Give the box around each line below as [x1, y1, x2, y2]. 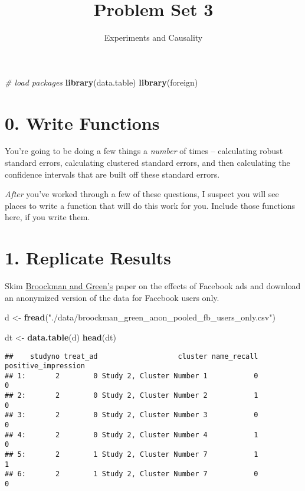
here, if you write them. [5, 211, 90, 223]
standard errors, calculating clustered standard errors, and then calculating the [5, 156, 290, 169]
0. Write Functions [5, 110, 160, 135]
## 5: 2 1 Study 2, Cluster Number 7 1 [5, 450, 258, 459]
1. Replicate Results [5, 245, 172, 270]
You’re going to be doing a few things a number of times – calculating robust [5, 145, 283, 157]
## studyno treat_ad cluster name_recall [5, 352, 258, 361]
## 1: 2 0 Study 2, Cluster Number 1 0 [5, 371, 258, 380]
